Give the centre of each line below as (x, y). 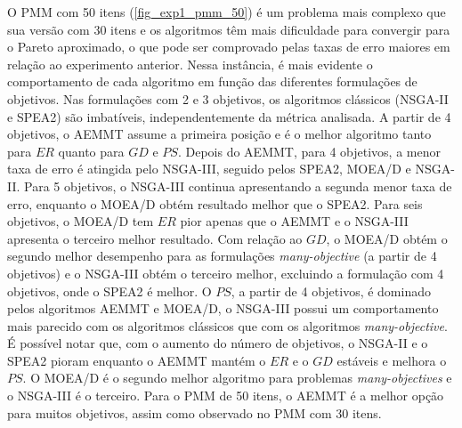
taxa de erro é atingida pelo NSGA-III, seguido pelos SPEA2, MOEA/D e (209, 169)
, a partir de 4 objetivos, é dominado (331, 291)
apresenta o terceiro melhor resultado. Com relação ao (155, 238)
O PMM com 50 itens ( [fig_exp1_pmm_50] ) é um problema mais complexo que (227, 12)
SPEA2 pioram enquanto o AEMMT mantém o (137, 360)
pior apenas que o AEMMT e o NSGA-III (294, 221)
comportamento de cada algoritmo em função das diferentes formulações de (212, 81)
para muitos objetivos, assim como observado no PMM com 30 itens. (195, 412)
